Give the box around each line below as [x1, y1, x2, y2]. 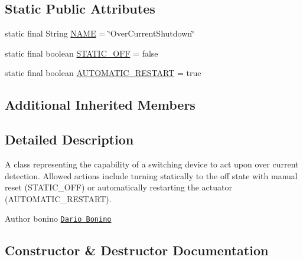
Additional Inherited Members [5, 96, 196, 114]
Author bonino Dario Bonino [5, 212, 112, 225]
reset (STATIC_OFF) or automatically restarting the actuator [5, 181, 232, 193]
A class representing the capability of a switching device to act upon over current [5, 157, 299, 170]
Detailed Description [5, 130, 134, 149]
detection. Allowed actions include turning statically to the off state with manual [5, 169, 298, 182]
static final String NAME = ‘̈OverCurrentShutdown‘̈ [5, 27, 194, 40]
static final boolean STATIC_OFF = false [5, 47, 158, 59]
